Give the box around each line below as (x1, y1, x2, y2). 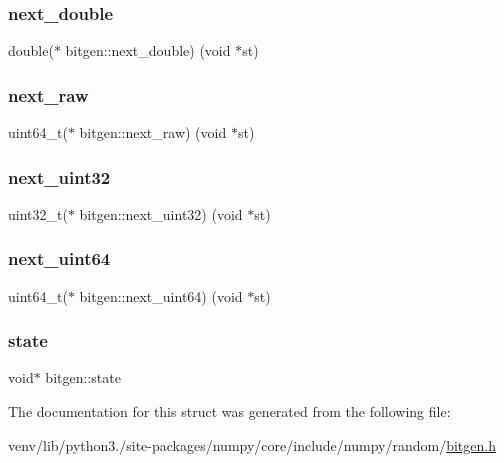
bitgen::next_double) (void (65, 40, 231, 61)
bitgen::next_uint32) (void (79, 203, 243, 224)
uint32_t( (8, 203, 68, 224)
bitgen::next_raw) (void (79, 122, 227, 143)
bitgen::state (45, 367, 121, 388)
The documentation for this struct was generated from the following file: (8, 401, 451, 422)
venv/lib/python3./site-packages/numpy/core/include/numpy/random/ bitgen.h (8, 434, 496, 455)
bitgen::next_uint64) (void (79, 285, 243, 306)
